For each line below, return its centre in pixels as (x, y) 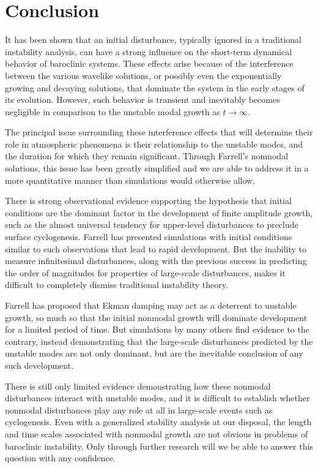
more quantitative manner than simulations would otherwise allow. (130, 180)
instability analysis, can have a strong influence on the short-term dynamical (149, 51)
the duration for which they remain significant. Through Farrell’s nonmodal (147, 156)
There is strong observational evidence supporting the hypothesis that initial (148, 201)
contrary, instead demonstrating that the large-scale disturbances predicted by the (159, 341)
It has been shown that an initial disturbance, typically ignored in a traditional (153, 40)
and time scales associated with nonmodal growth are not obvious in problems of (157, 433)
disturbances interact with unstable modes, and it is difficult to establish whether (157, 398)
